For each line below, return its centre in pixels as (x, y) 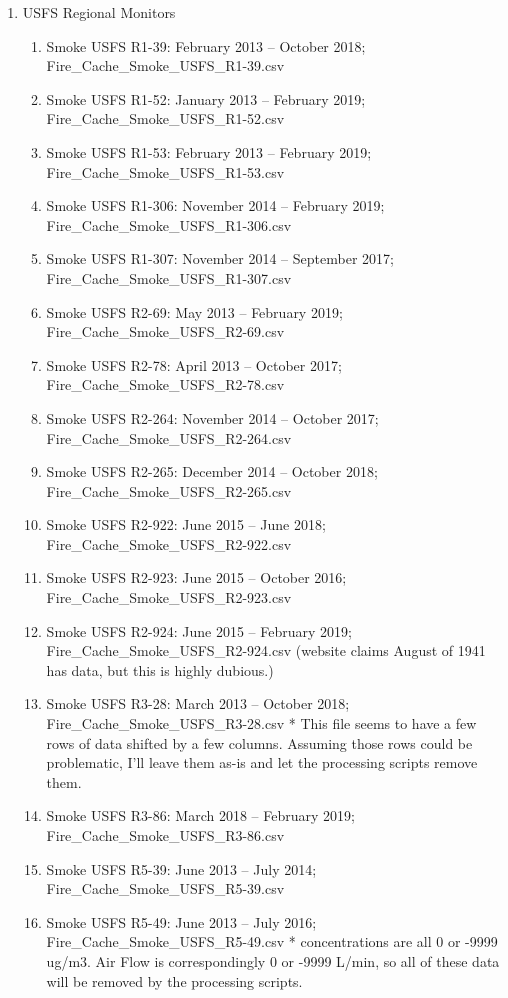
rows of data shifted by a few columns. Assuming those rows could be (259, 742)
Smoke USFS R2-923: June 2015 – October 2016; (196, 577)
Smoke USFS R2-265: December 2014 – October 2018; (212, 471)
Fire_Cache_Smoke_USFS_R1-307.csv (169, 277)
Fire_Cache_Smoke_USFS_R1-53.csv (165, 171)
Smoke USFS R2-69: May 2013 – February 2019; (194, 311)
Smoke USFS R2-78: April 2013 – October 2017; (194, 364)
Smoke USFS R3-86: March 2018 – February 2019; (200, 815)
